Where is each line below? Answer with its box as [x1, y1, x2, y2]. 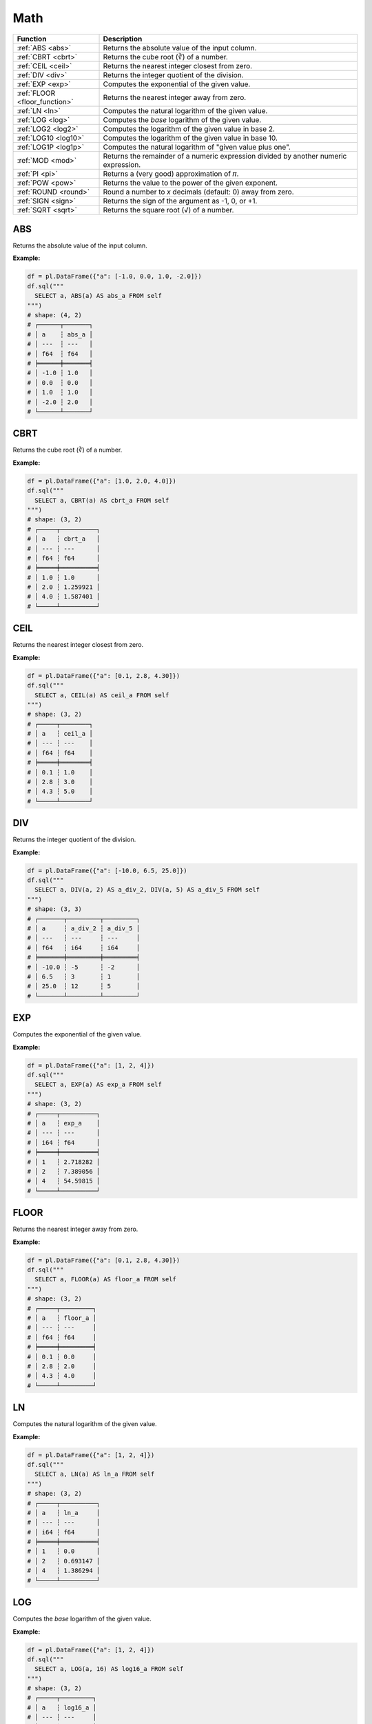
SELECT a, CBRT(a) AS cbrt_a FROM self [34, 497, 169, 504]
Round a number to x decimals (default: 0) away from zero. [103, 187, 294, 197]
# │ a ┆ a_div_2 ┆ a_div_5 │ [27, 925, 141, 932]
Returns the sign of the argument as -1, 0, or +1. [103, 196, 258, 206]
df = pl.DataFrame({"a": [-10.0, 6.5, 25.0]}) [27, 866, 187, 874]
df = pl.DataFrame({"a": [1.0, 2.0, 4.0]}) [27, 477, 177, 485]
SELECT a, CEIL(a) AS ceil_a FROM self [34, 691, 169, 699]
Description [103, 34, 143, 43]
